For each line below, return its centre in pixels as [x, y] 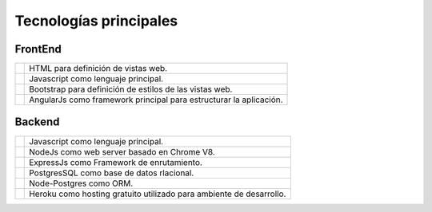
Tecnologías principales [96, 21]
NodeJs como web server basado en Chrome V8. [122, 151]
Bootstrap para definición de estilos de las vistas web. [131, 89]
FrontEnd [38, 49]
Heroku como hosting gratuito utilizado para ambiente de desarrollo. [158, 194]
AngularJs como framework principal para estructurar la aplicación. [156, 100]
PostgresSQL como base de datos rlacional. [112, 173]
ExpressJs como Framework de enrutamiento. [116, 162]
